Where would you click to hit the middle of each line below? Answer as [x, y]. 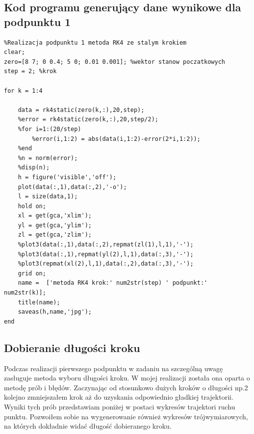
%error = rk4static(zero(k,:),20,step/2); [88, 120]
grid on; [32, 273]
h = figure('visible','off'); [67, 177]
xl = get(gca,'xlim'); [55, 216]
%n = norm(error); [48, 158]
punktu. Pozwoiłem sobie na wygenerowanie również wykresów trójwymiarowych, [126, 416]
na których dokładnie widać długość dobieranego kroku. [88, 426]
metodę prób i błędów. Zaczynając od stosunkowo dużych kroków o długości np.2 [126, 387]
